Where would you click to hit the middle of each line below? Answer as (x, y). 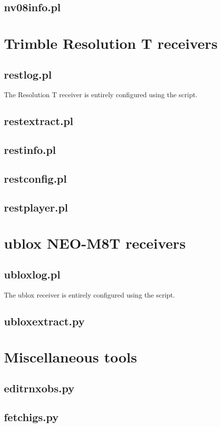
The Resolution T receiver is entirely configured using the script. (101, 95)
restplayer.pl (36, 207)
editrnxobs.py (39, 388)
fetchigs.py (31, 416)
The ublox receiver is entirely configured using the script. (89, 294)
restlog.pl (28, 74)
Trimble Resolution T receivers (111, 43)
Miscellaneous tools (71, 357)
